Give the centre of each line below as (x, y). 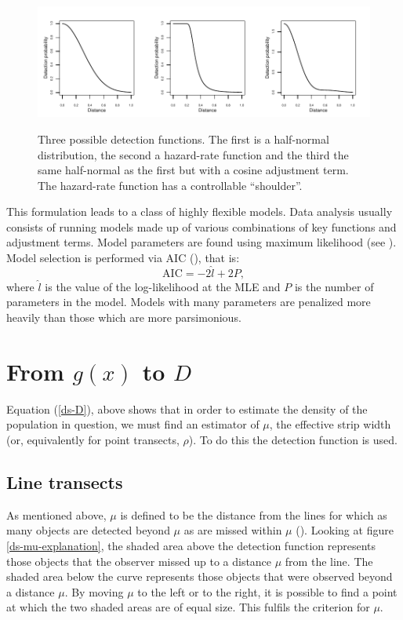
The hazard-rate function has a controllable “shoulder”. (170, 185)
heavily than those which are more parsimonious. (124, 317)
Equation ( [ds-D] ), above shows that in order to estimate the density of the (187, 408)
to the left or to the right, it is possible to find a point (267, 591)
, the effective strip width (330, 424)
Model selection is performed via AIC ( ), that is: (123, 258)
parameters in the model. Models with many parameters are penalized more (189, 302)
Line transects (65, 481)
